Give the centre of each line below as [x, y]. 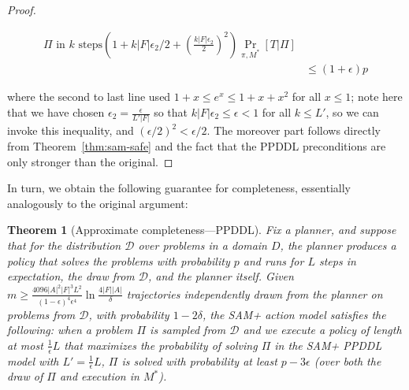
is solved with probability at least [199, 360]
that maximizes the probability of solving [161, 345]
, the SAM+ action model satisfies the [294, 314]
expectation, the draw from [71, 276]
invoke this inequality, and [71, 130]
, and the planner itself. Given [221, 276]
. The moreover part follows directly [294, 130]
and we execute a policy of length [322, 330]
